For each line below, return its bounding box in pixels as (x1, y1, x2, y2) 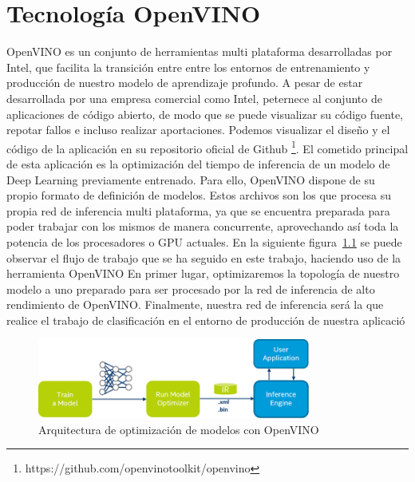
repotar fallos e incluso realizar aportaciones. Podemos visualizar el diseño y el (6, 121, 390, 138)
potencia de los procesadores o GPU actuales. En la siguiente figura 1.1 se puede (6, 233, 402, 250)
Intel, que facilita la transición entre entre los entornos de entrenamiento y (6, 58, 370, 75)
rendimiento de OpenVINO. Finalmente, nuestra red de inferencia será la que (6, 296, 384, 313)
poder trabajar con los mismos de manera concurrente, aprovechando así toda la (6, 218, 399, 235)
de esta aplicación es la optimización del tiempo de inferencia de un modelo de (6, 155, 390, 172)
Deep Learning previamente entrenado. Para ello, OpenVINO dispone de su (6, 171, 375, 188)
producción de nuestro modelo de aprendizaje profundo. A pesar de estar (6, 74, 363, 91)
